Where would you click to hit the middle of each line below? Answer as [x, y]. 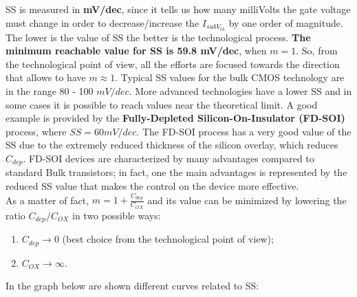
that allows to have [46, 77]
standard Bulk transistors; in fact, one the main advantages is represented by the [176, 172]
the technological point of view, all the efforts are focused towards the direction [173, 64]
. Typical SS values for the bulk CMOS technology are [230, 77]
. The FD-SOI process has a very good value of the [244, 131]
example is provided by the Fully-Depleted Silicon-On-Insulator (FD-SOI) [175, 118]
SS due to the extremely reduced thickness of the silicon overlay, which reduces [172, 145]
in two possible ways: [116, 215]
